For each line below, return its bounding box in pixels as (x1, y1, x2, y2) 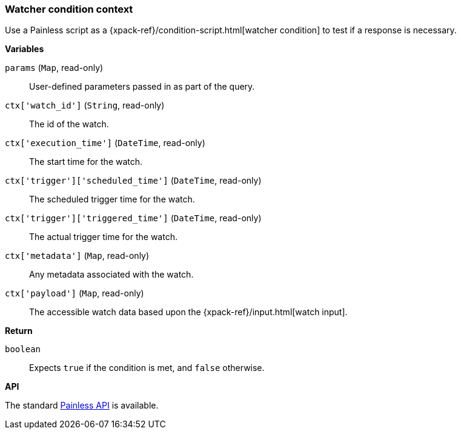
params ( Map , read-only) (5, 62, 104, 73)
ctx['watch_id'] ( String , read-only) (5, 100, 165, 111)
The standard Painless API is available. (5, 400, 159, 411)
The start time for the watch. (29, 156, 143, 167)
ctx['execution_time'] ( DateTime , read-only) (5, 138, 205, 149)
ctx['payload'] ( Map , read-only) (5, 288, 144, 299)
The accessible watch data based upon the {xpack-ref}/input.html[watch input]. (29, 307, 348, 318)
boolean (5, 344, 41, 355)
